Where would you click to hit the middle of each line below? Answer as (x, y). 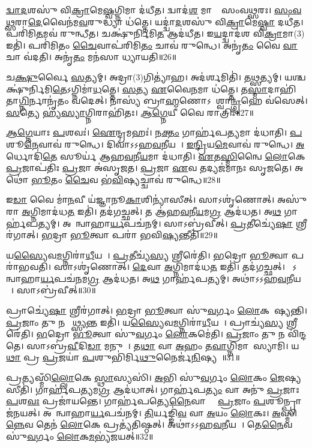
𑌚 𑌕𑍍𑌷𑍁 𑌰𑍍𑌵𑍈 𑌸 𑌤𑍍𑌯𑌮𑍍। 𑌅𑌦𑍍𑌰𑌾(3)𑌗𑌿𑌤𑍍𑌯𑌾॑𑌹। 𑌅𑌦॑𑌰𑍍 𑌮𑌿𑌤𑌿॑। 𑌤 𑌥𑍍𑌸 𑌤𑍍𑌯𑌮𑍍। (144, 76)
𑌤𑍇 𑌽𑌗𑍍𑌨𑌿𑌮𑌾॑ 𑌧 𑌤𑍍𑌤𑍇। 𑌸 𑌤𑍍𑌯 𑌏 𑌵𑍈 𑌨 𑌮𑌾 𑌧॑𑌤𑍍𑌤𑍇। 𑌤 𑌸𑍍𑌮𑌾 (160, 88)
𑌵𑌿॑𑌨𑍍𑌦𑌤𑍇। (297, 334)
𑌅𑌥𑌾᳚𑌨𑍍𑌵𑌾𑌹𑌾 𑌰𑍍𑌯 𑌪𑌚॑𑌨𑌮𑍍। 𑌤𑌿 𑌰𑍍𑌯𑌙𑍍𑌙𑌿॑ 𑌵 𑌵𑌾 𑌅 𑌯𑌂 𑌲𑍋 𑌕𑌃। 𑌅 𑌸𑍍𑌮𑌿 (170, 412)
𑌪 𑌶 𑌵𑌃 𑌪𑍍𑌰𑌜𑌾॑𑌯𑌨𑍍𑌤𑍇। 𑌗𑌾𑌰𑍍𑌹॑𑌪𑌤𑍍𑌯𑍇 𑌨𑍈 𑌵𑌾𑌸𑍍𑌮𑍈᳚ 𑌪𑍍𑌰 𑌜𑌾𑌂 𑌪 (136, 401)
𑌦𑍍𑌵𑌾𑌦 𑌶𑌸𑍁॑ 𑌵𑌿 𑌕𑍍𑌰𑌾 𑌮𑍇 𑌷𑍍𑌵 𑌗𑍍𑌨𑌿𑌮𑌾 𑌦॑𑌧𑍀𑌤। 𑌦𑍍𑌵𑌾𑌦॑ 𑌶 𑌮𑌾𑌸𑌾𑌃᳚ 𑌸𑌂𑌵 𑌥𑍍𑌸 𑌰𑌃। (139, 10)
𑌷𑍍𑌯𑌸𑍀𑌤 (293, 378)
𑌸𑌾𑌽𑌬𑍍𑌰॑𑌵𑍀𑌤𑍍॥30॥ (56, 290)
